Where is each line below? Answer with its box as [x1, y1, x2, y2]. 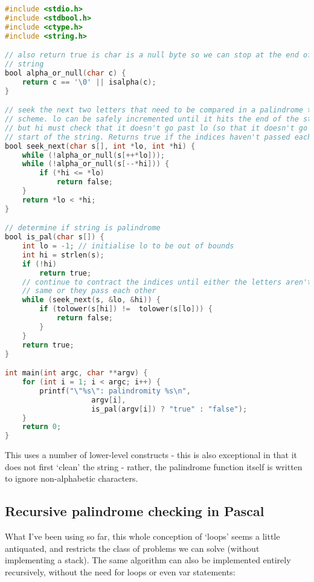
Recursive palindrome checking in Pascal [5, 502, 264, 520]
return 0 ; [22, 422, 62, 432]
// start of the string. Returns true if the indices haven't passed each [5, 132, 312, 141]
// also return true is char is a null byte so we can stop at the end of [5, 51, 312, 60]
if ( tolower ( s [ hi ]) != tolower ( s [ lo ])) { [39, 305, 213, 314]
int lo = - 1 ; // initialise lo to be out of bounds [22, 242, 234, 251]
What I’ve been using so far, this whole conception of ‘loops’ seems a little [5, 530, 280, 543]
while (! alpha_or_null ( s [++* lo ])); [22, 150, 165, 160]
